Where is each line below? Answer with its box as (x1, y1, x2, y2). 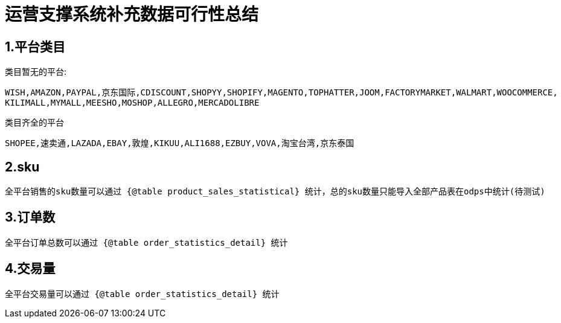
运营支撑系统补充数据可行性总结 (5, 4, 259, 25)
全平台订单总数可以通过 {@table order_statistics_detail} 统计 (5, 237, 288, 248)
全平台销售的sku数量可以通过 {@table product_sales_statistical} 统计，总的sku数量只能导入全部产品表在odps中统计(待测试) (5, 187, 545, 197)
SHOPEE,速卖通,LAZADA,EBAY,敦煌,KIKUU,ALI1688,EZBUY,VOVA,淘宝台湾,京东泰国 (5, 138, 354, 149)
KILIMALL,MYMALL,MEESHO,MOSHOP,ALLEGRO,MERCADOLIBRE (5, 98, 260, 108)
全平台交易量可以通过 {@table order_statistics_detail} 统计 (5, 289, 280, 299)
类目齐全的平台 (5, 117, 64, 128)
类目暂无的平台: (5, 66, 67, 77)
